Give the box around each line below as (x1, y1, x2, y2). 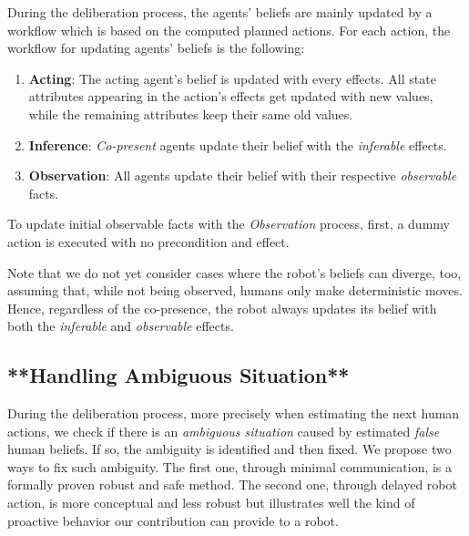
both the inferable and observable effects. (7, 316, 234, 335)
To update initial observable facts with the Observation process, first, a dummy (7, 214, 450, 233)
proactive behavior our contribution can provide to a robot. (7, 510, 339, 530)
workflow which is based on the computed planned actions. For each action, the (7, 20, 451, 39)
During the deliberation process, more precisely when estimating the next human (7, 404, 460, 423)
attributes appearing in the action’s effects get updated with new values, (28, 87, 433, 106)
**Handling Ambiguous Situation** (7, 361, 350, 389)
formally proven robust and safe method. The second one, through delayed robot (7, 475, 457, 494)
